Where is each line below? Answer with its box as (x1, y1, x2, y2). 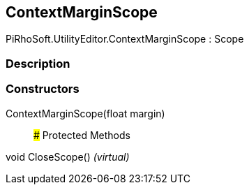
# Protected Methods (33, 129, 130, 141)
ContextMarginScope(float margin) (6, 107, 165, 119)
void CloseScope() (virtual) (6, 150, 130, 163)
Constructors (6, 82, 80, 96)
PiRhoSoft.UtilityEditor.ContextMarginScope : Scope (6, 33, 244, 45)
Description (6, 56, 70, 71)
